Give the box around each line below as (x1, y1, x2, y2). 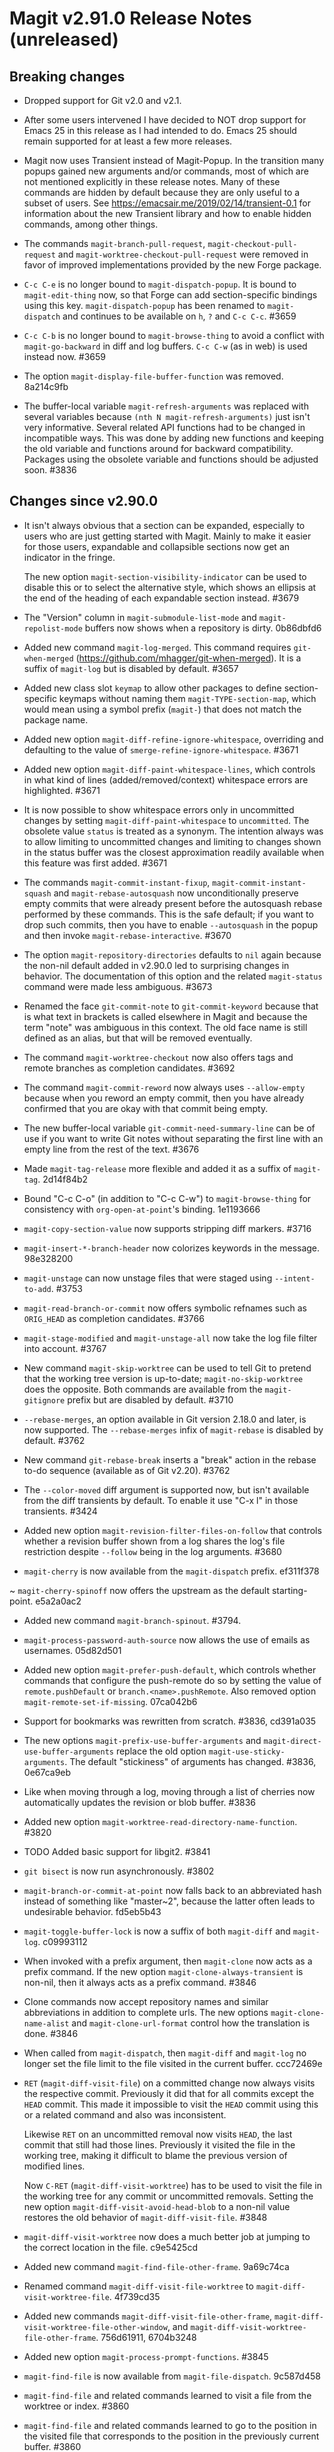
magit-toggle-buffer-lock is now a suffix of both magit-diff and (23, 1925, 291, 1937)
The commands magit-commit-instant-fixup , (23, 876, 211, 888)
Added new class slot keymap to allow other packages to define (23, 682, 282, 694)
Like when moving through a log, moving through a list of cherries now (23, 1785, 316, 1797)
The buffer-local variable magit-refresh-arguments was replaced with (23, 400, 309, 412)
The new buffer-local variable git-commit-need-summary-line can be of (23, 1122, 316, 1134)
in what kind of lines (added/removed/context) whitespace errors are (23, 773, 309, 786)
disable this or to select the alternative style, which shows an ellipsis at (23, 581, 317, 593)
